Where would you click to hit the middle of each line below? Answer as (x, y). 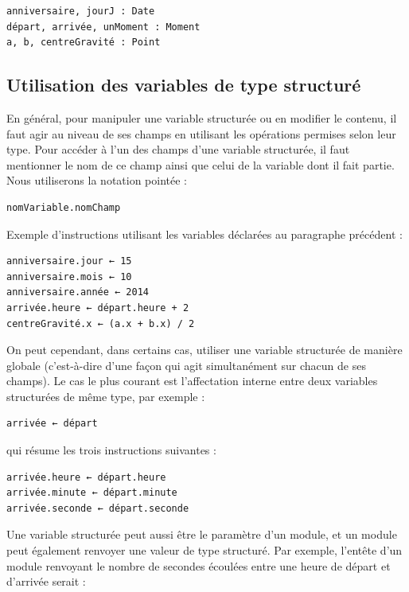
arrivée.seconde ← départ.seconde (98, 508)
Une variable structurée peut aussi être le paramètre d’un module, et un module (202, 534)
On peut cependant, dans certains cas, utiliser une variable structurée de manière (204, 350)
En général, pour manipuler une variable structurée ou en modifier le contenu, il (202, 117)
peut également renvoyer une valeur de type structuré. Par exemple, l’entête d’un (204, 550)
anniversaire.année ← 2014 (78, 292)
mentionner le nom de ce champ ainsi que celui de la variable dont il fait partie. (201, 164)
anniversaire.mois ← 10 (69, 277)
